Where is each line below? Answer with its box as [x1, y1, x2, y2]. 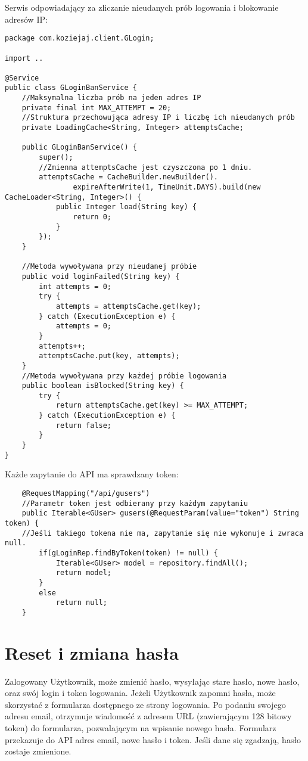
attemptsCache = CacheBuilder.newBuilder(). [39, 173, 218, 182]
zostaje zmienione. [5, 745, 71, 757]
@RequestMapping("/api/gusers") [21, 489, 150, 498]
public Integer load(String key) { [55, 203, 197, 212]
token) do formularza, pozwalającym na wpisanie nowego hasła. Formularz [5, 722, 276, 734]
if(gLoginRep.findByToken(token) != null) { [39, 548, 218, 557]
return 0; [73, 213, 111, 221]
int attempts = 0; [39, 282, 111, 291]
